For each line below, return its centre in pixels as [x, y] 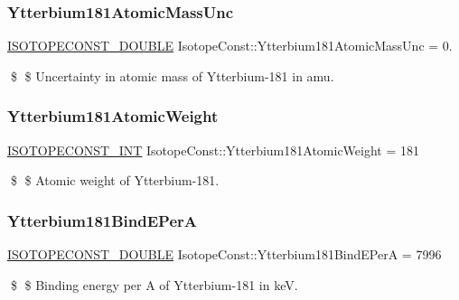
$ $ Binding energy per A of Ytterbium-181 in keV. [154, 284]
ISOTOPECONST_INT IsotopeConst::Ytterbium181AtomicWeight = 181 [214, 150]
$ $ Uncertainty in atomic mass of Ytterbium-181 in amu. [172, 75]
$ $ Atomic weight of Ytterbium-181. [115, 180]
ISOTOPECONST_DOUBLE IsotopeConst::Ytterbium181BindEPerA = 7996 [225, 254]
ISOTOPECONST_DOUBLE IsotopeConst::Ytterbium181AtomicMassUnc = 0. [230, 46]
